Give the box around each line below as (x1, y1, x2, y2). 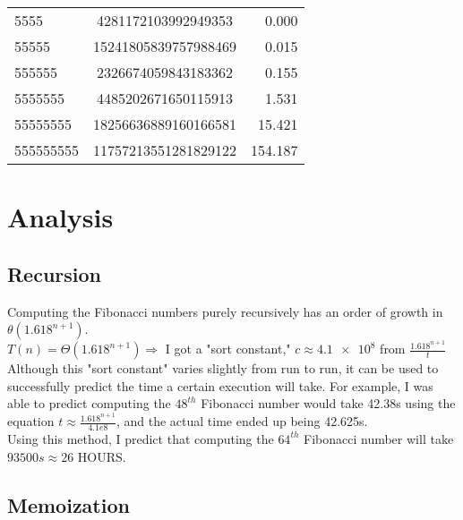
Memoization (7, 490, 130, 518)
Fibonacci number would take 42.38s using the (201, 394, 456, 413)
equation (7, 412, 55, 430)
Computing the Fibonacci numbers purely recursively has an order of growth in (7, 302, 443, 320)
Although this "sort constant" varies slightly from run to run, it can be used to (7, 359, 439, 378)
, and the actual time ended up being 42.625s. (116, 412, 368, 430)
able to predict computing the (7, 394, 171, 413)
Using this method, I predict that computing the (7, 429, 274, 448)
